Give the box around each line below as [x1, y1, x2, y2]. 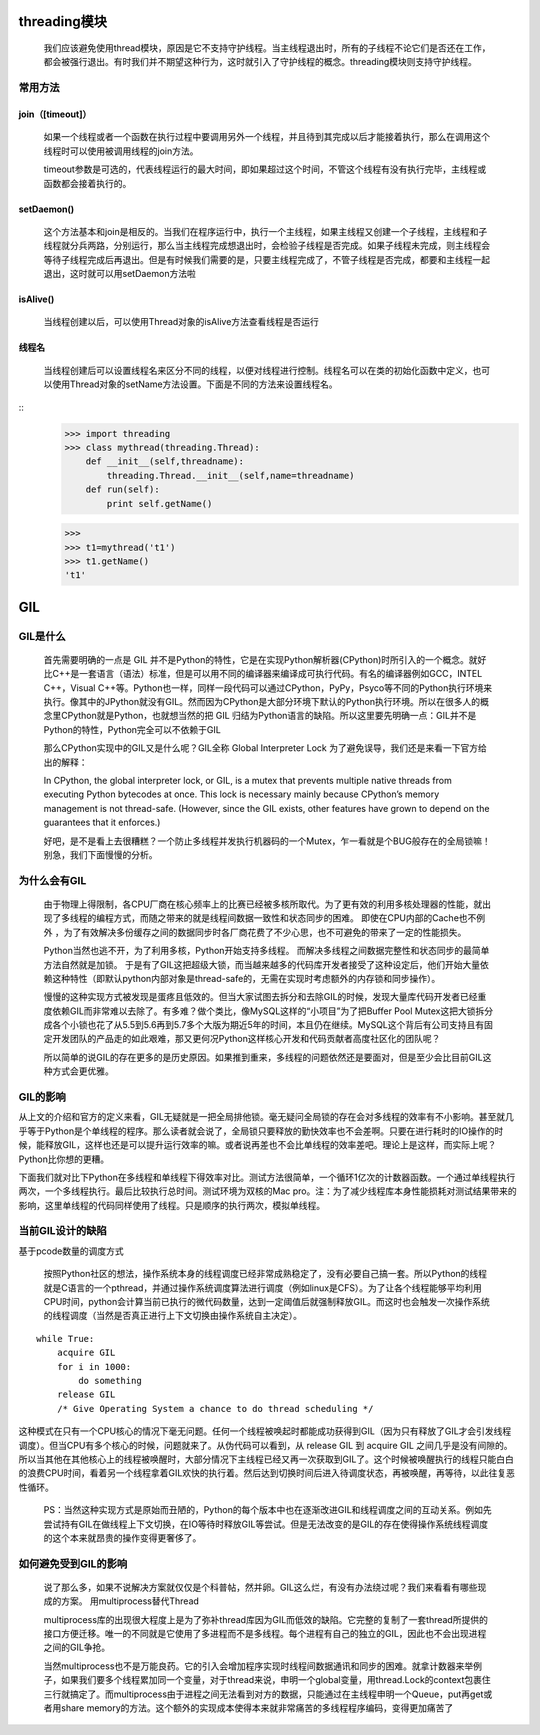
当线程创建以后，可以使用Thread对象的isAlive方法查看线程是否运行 [43, 316, 320, 328]
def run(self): [85, 484, 160, 495]
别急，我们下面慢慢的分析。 [43, 848, 158, 860]
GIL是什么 [18, 629, 67, 643]
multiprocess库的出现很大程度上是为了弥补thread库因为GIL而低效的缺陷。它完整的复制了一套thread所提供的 [43, 1613, 489, 1625]
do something [78, 1375, 142, 1386]
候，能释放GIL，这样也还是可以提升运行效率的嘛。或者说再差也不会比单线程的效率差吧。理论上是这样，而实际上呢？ [18, 1139, 497, 1151]
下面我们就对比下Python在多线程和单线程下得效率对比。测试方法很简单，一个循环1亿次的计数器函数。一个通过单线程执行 [18, 1171, 516, 1183]
